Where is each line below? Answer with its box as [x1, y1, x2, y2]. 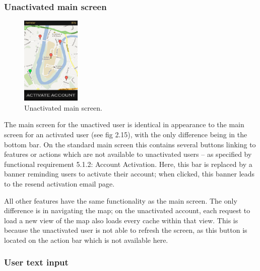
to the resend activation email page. [4, 178, 115, 189]
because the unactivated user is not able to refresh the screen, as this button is [4, 225, 247, 235]
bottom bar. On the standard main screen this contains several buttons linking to [4, 139, 256, 149]
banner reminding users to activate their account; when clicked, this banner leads [4, 168, 255, 179]
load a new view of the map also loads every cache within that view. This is [4, 215, 238, 225]
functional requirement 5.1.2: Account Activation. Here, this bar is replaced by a [4, 158, 252, 169]
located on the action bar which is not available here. [4, 234, 168, 245]
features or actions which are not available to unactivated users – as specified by [4, 149, 252, 159]
